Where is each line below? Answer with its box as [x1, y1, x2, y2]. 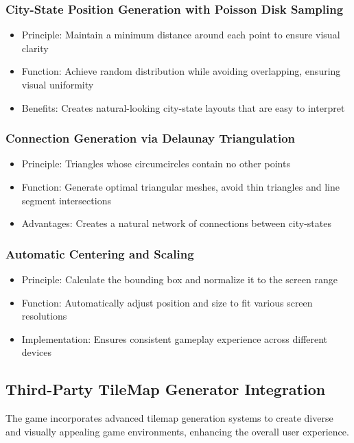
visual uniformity [21, 77, 94, 91]
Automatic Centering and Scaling [5, 245, 194, 262]
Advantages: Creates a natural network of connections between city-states [21, 216, 331, 230]
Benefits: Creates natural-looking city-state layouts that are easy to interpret [21, 100, 345, 115]
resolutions [21, 309, 67, 323]
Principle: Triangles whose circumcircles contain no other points [21, 156, 290, 171]
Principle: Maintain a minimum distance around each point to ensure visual [21, 27, 340, 42]
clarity [21, 40, 49, 55]
